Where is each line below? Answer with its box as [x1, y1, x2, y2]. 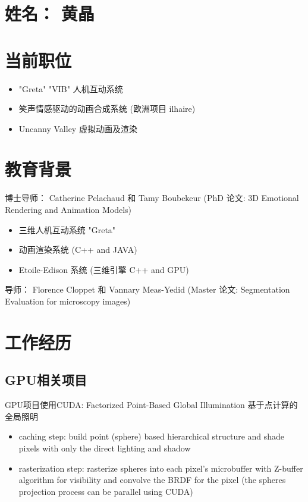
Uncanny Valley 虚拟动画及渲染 [18, 122, 137, 134]
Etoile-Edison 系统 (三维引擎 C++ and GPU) [18, 263, 189, 275]
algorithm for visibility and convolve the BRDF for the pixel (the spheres [18, 473, 286, 486]
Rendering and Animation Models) [5, 203, 132, 215]
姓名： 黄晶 [5, 1, 95, 26]
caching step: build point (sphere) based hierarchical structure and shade [18, 430, 285, 443]
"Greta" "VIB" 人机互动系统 [18, 82, 123, 95]
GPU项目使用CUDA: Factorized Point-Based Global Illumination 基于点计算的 [5, 399, 298, 411]
